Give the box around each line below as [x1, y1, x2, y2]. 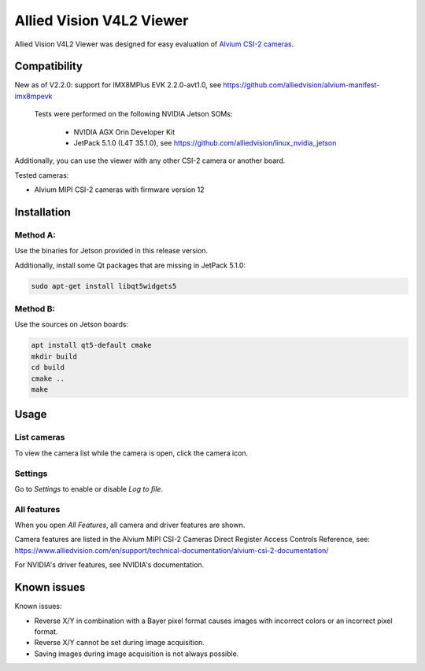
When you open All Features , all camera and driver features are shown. [14, 520, 246, 530]
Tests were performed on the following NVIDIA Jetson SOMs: [34, 109, 233, 119]
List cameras [14, 432, 65, 443]
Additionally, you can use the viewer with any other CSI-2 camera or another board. [14, 156, 286, 165]
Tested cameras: [14, 170, 69, 180]
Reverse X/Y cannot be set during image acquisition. [34, 638, 205, 647]
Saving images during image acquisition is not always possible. [34, 649, 239, 658]
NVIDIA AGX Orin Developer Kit [73, 127, 176, 137]
